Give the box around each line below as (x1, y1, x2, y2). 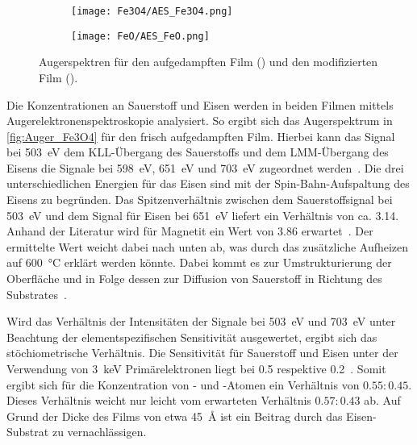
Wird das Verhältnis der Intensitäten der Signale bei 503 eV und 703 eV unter (6, 313, 396, 330)
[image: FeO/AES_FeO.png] (71, 30, 210, 42)
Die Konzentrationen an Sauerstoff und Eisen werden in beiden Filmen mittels (6, 96, 394, 113)
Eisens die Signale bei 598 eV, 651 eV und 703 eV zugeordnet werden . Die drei (6, 159, 404, 176)
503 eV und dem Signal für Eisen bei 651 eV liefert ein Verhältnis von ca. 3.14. (6, 206, 399, 223)
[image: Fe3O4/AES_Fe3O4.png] (71, 6, 233, 17)
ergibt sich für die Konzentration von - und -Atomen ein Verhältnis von (6, 376, 360, 393)
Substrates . (6, 285, 67, 302)
